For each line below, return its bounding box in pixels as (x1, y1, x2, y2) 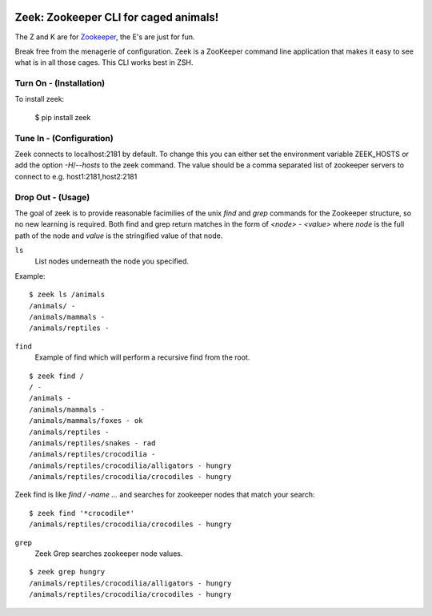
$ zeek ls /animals (29, 290, 106, 300)
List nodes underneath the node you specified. (34, 256, 190, 266)
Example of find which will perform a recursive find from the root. (34, 352, 250, 362)
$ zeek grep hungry (29, 567, 106, 577)
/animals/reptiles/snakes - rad (29, 438, 156, 448)
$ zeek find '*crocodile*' (29, 509, 135, 517)
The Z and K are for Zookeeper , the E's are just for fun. (14, 32, 195, 42)
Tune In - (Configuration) (14, 132, 114, 143)
